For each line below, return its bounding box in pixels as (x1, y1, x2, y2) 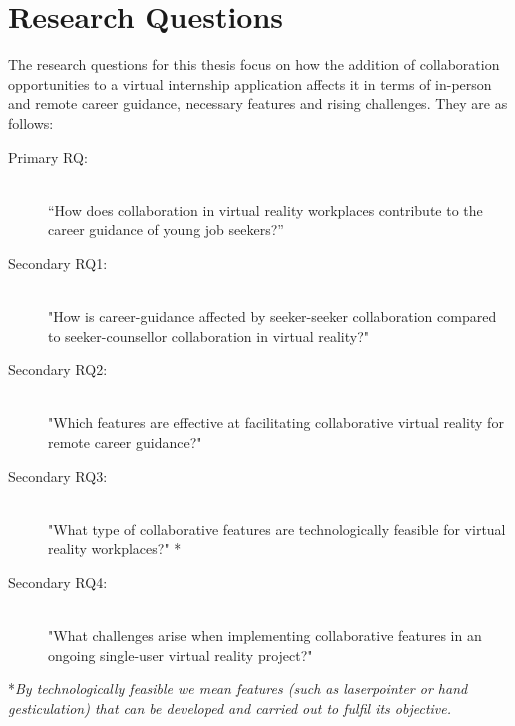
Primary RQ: (8, 146, 88, 167)
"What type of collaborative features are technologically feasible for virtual (48, 518, 506, 539)
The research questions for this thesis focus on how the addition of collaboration (8, 54, 500, 75)
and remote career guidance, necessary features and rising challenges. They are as (8, 93, 508, 114)
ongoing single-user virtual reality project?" (48, 644, 313, 665)
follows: (8, 112, 54, 133)
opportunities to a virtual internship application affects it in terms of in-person (8, 73, 492, 94)
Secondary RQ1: (8, 252, 108, 273)
